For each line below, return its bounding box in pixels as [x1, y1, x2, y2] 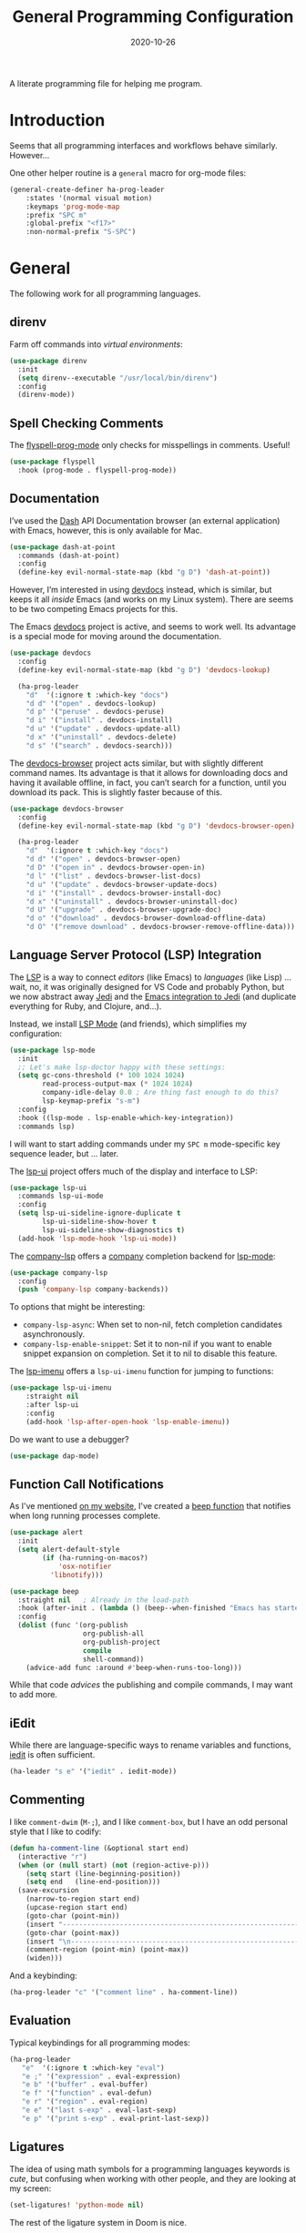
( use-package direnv [9, 356, 88, 365]
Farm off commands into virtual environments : [9, 339, 184, 350]
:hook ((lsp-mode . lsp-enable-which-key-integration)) [17, 1113, 234, 1122]
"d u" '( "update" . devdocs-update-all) [25, 724, 181, 734]
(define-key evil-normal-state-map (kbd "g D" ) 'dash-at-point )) [17, 567, 271, 577]
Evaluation [9, 2013, 71, 2028]
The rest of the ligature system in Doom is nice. [9, 2217, 187, 2228]
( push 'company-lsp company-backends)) [17, 1285, 169, 1294]
